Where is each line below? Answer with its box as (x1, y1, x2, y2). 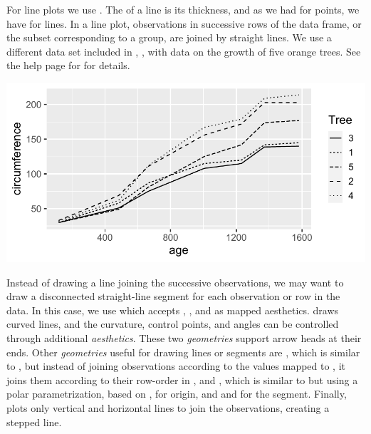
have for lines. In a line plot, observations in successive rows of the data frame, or (6, 16, 362, 31)
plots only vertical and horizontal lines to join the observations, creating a (6, 400, 330, 415)
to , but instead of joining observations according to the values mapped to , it (6, 358, 346, 373)
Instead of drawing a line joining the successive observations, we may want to (6, 274, 344, 289)
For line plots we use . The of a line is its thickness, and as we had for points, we (6, 2, 360, 16)
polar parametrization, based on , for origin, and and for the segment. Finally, (6, 386, 347, 401)
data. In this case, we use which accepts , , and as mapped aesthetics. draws (6, 302, 339, 317)
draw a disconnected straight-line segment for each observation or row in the (6, 289, 340, 304)
